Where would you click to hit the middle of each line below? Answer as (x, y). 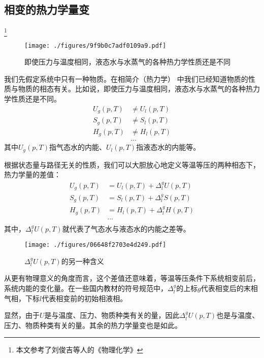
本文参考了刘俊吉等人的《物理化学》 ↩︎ (79, 350)
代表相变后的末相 (229, 288)
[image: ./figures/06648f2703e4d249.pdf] (95, 245)
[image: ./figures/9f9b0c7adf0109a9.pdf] (95, 45)
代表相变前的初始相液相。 (85, 298)
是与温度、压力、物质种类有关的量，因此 (112, 315)
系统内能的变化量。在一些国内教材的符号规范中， (86, 288)
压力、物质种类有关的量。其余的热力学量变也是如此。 (93, 325)
